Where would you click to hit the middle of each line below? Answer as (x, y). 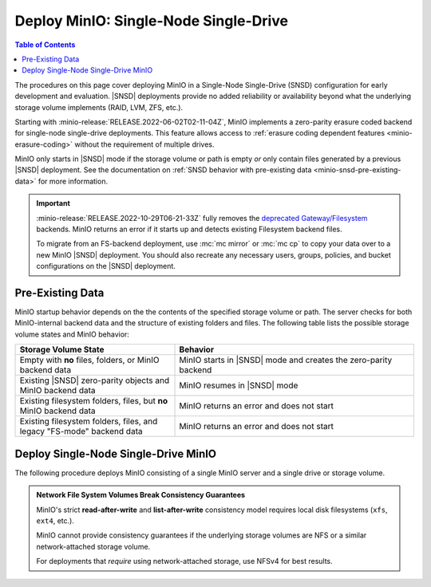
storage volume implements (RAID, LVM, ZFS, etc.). (99, 107)
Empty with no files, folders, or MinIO (89, 360)
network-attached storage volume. (93, 546)
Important (53, 203)
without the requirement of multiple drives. (144, 144)
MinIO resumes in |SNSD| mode (239, 385)
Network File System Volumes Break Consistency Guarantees (141, 495)
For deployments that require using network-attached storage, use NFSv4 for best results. (184, 561)
